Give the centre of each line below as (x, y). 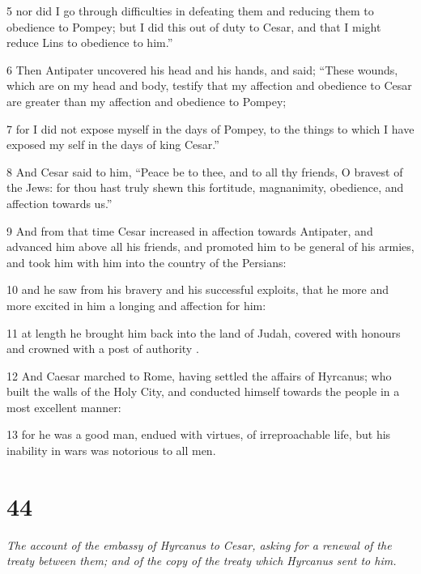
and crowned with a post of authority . (103, 349)
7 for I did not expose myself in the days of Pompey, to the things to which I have (210, 128)
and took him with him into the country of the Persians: (147, 262)
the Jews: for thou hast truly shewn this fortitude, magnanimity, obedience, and (205, 187)
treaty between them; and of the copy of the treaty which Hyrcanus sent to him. (202, 561)
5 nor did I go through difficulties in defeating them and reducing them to (190, 11)
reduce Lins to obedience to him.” (90, 43)
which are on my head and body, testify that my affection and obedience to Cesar (209, 85)
